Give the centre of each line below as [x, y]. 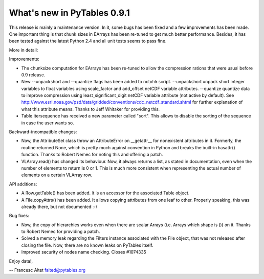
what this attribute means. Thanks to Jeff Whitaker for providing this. [90, 109]
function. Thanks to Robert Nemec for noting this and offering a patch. [92, 155]
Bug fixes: [19, 216]
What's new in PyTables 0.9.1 [69, 13]
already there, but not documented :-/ [59, 207]
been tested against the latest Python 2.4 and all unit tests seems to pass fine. [88, 41]
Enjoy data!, [21, 261]
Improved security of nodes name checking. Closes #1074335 [84, 252]
